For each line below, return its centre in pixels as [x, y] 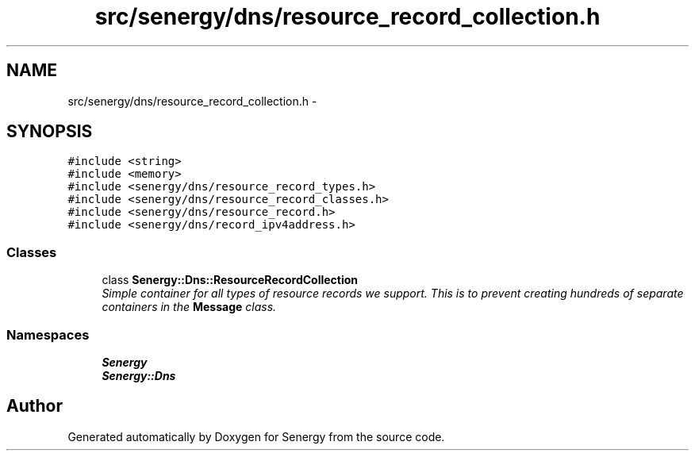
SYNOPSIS [50, 132]
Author [35, 406]
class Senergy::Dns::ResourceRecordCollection [230, 280]
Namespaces [48, 334]
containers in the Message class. [189, 307]
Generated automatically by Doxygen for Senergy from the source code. [256, 436]
